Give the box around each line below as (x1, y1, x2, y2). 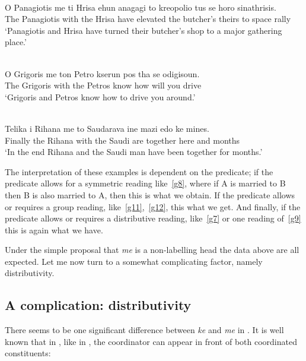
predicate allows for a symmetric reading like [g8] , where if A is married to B (5, 177, 286, 189)
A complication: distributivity (5, 296, 192, 314)
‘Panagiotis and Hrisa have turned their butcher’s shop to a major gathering (5, 24, 282, 36)
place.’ (5, 36, 27, 48)
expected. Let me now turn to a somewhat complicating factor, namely (5, 255, 263, 267)
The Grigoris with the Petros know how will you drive (5, 79, 202, 91)
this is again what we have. (5, 223, 103, 236)
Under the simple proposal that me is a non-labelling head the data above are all (5, 243, 299, 256)
